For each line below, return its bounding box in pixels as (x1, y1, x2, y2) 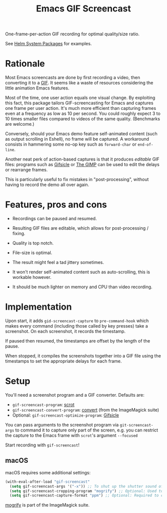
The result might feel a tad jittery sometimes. (12, 259, 104, 265)
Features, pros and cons (5, 199, 107, 210)
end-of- (137, 142, 154, 147)
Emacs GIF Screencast (36, 3, 131, 14)
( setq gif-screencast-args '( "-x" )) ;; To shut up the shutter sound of (9, 484, 164, 489)
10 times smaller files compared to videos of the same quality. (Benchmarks (5, 116, 161, 122)
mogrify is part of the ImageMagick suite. (5, 502, 90, 508)
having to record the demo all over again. (5, 182, 89, 188)
